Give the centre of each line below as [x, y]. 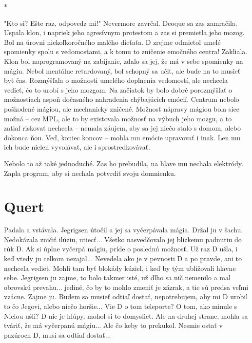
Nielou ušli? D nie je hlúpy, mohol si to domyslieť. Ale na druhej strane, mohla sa [126, 315]
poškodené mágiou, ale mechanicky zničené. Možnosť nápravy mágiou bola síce [122, 108]
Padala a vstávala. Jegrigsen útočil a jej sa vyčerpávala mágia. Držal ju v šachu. [124, 230]
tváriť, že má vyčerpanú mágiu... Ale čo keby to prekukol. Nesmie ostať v [114, 325]
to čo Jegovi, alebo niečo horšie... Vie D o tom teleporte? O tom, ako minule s [121, 306]
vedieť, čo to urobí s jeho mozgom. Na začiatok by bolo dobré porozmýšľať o [118, 89]
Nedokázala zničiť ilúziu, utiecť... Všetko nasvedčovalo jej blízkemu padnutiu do [123, 239]
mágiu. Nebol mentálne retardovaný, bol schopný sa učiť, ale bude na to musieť [122, 70]
